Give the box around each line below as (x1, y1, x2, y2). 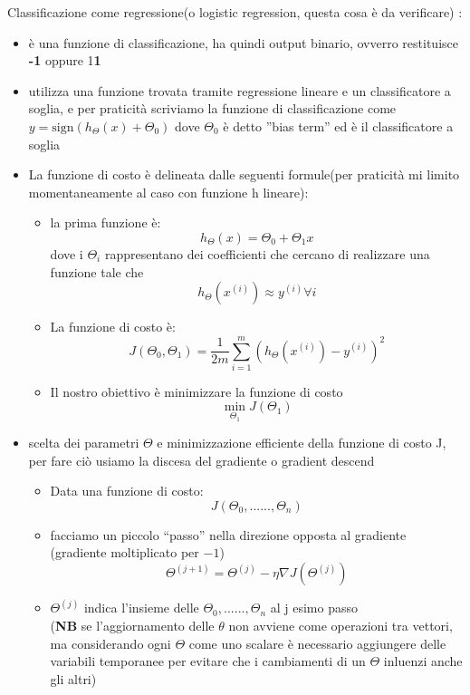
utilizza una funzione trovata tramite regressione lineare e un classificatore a (28, 81, 451, 100)
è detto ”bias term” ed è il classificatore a (223, 116, 454, 135)
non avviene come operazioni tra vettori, (228, 616, 453, 635)
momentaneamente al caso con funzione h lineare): (28, 182, 309, 201)
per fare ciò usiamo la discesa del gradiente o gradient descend (28, 450, 375, 469)
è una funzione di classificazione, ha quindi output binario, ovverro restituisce (28, 33, 458, 52)
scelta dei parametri (28, 433, 139, 452)
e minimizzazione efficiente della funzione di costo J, (157, 433, 446, 452)
